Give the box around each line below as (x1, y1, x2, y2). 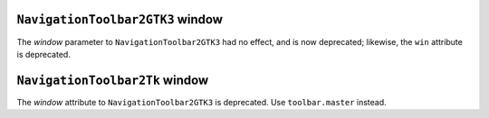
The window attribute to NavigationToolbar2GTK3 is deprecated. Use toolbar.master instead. (16, 96, 387, 107)
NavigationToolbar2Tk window (16, 72, 209, 87)
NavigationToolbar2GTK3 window (16, 12, 224, 27)
